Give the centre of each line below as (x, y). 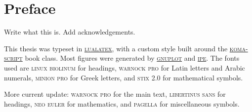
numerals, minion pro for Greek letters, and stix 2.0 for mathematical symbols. (124, 77)
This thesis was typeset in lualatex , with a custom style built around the (116, 48)
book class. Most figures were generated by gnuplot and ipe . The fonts (132, 58)
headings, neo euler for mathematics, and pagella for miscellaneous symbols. (122, 103)
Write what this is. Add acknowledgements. (70, 32)
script (13, 58)
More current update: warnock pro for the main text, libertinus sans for (115, 94)
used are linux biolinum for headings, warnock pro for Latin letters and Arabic (125, 67)
